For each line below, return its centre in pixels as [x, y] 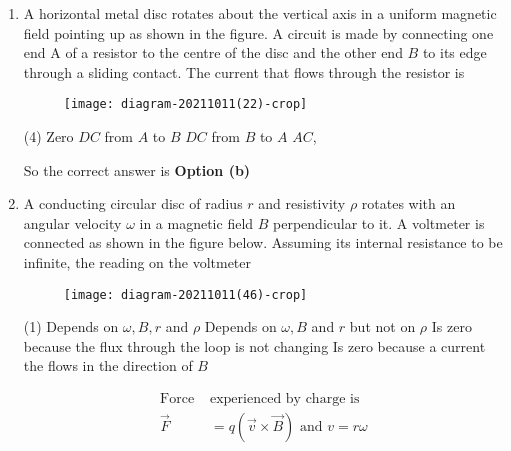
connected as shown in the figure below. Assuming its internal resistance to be [263, 242]
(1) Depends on [71, 326]
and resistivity [302, 203]
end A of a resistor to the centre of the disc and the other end [213, 52]
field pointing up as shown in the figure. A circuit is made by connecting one [258, 32]
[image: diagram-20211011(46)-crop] [185, 294]
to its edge [454, 52]
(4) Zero [48, 136]
